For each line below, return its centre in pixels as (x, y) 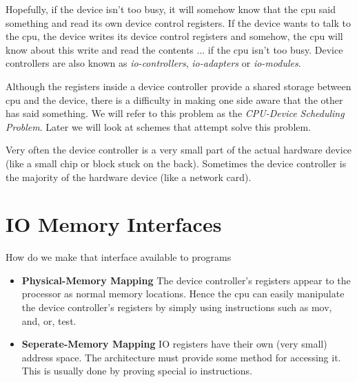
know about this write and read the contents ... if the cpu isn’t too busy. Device (174, 49)
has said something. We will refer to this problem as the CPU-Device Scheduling (175, 113)
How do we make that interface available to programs (119, 257)
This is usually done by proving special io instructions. (137, 371)
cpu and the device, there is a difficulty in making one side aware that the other (174, 99)
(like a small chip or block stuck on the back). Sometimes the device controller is (176, 163)
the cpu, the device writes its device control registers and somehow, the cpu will (174, 36)
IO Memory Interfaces (114, 224)
